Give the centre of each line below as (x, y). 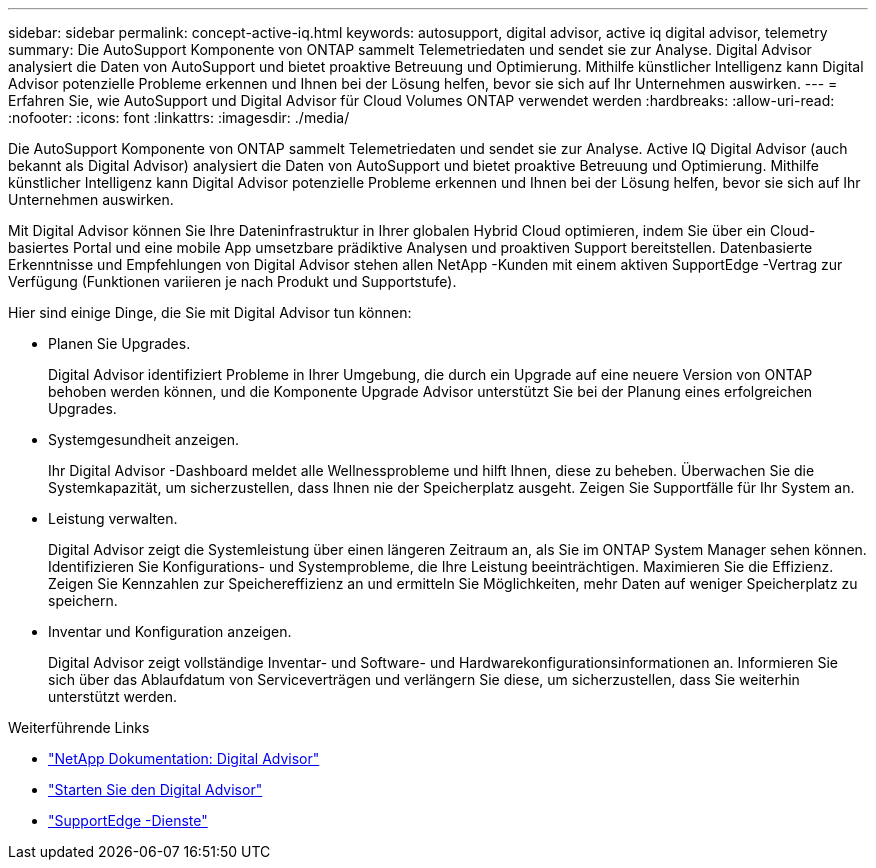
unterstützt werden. (112, 696)
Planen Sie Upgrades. (119, 343)
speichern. (83, 600)
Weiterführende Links (79, 727)
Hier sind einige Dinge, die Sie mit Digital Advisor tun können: (210, 312)
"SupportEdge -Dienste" (128, 820)
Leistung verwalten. (113, 518)
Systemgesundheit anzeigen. (143, 439)
